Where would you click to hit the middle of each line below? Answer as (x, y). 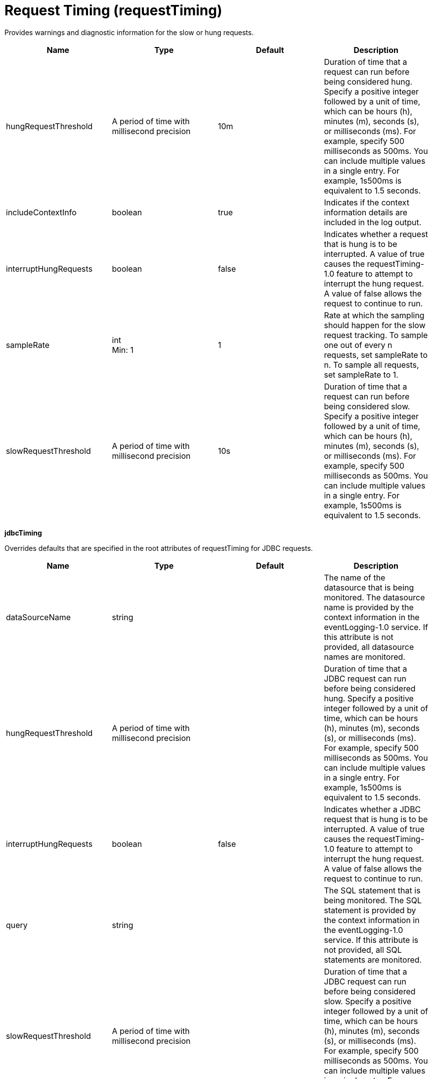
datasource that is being (369, 587)
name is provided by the (369, 607)
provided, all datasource (369, 647)
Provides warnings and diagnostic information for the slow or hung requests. (129, 32)
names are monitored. (365, 657)
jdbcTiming (23, 533)
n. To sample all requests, (371, 365)
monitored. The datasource (374, 597)
